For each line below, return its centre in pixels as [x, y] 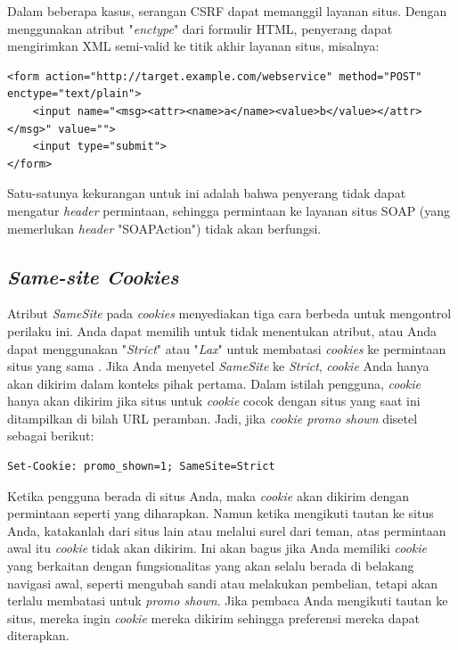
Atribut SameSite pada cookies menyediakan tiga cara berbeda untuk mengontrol [229, 313]
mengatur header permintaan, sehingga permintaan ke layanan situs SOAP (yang [229, 210]
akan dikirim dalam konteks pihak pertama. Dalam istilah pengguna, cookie [214, 383]
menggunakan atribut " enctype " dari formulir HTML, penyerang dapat [200, 28]
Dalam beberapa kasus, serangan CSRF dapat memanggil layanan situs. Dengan [227, 11]
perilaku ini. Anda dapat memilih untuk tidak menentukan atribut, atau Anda [222, 330]
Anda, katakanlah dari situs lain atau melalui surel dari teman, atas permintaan [227, 530]
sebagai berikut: [51, 436]
